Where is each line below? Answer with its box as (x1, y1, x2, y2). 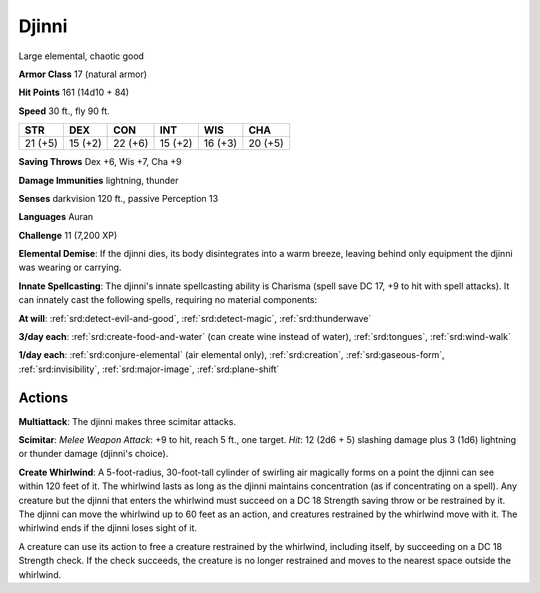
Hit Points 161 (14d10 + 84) (18, 86, 130, 99)
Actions (18, 389, 69, 406)
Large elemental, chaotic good (18, 50, 145, 62)
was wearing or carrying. (18, 261, 122, 274)
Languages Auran (18, 211, 94, 223)
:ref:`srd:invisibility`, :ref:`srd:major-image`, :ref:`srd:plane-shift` (18, 363, 280, 375)
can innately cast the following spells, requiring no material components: (18, 294, 318, 306)
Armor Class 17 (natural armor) (18, 68, 148, 80)
